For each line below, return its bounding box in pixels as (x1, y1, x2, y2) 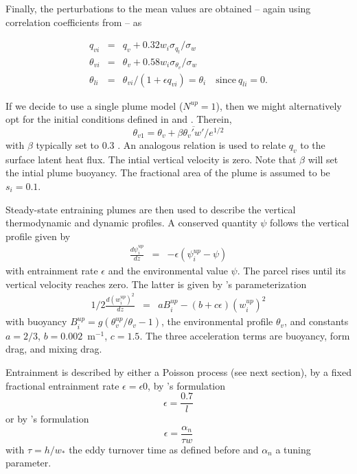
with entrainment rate (5, 263, 98, 278)
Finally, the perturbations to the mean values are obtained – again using (5, 1, 311, 15)
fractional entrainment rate (5, 378, 119, 392)
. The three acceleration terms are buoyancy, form (139, 328, 350, 342)
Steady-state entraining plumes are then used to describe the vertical (5, 202, 296, 216)
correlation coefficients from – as (5, 14, 142, 29)
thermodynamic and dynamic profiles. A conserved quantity (5, 215, 257, 230)
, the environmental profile (161, 314, 273, 329)
